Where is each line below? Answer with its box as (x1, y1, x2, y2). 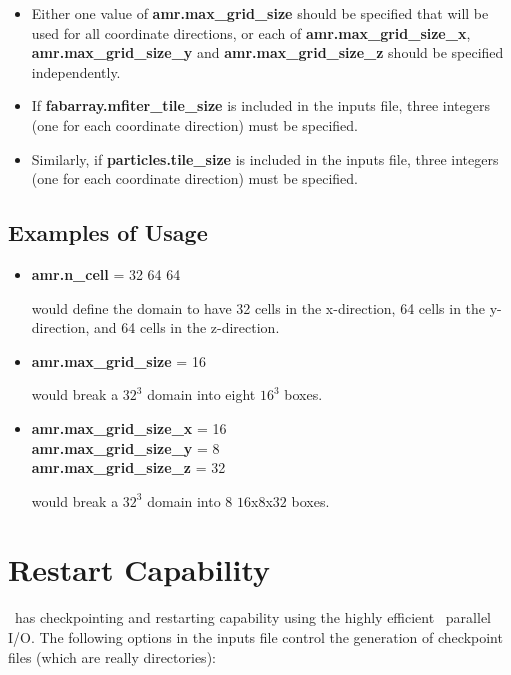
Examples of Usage (8, 217, 208, 248)
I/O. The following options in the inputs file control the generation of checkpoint (8, 627, 503, 648)
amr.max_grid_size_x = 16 (31, 417, 227, 438)
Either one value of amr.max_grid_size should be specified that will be (31, 3, 489, 23)
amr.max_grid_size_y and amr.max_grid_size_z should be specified (31, 42, 504, 63)
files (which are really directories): (8, 646, 216, 667)
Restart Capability (8, 549, 271, 590)
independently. (31, 61, 121, 82)
